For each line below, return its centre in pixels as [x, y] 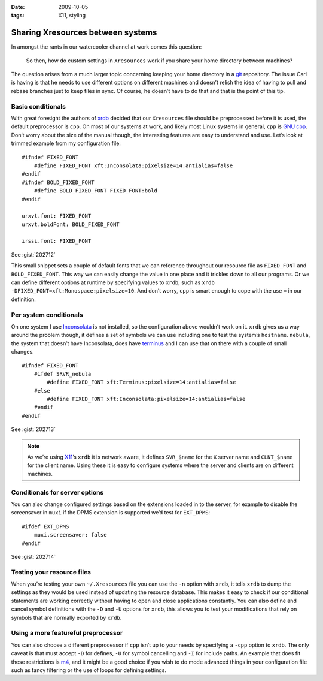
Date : [18, 7]
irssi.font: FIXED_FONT [57, 241]
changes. [22, 352]
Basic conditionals [38, 106]
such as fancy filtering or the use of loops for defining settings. [89, 670]
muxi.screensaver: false [70, 535]
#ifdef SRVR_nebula [63, 374]
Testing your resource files [51, 572]
